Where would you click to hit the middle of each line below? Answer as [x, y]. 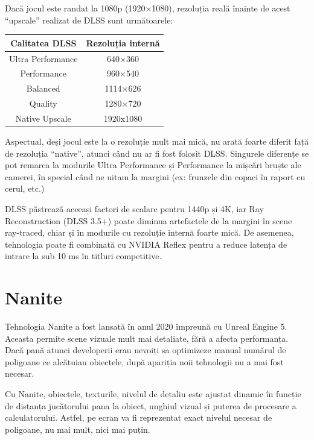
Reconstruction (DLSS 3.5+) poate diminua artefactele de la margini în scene [149, 220]
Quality [43, 103]
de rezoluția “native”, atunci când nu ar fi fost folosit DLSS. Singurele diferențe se [157, 153]
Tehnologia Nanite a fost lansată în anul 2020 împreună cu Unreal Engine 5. [146, 326]
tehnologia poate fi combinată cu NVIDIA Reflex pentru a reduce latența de [146, 244]
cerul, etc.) [25, 188]
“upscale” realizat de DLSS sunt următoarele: [89, 20]
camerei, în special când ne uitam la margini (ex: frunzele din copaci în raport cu [155, 176]
